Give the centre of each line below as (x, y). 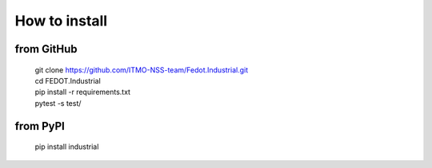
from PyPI (40, 126)
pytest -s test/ (58, 103)
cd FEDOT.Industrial (68, 80)
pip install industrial (67, 147)
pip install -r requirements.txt (83, 92)
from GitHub (46, 49)
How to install (61, 21)
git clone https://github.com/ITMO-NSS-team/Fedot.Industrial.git (141, 70)
